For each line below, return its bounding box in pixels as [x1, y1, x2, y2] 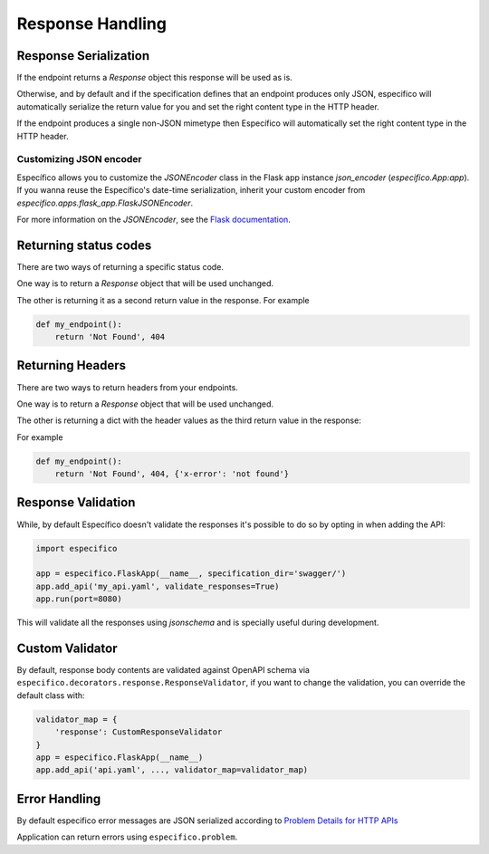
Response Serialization [16, 48, 149, 63]
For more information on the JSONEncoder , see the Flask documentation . [16, 214, 292, 225]
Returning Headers [16, 358, 127, 373]
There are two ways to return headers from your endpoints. [16, 381, 239, 393]
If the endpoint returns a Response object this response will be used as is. [16, 72, 293, 83]
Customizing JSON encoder [16, 153, 142, 166]
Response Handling [16, 14, 168, 34]
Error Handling [16, 791, 101, 806]
